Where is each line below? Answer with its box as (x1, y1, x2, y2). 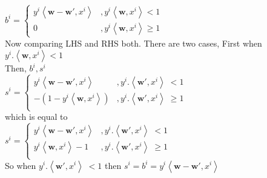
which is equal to (5, 110, 68, 123)
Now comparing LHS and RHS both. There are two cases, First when (5, 36, 262, 49)
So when (5, 159, 36, 171)
